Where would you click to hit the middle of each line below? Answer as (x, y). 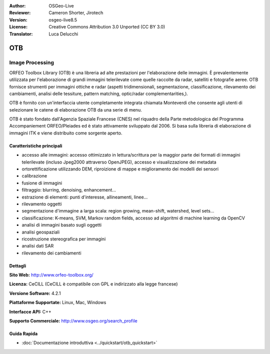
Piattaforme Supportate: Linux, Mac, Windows (58, 302)
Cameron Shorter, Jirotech (76, 13)
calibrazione (34, 176)
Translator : (21, 34)
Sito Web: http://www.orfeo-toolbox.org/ (51, 275)
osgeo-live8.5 (63, 19)
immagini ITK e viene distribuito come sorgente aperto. (66, 133)
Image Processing (32, 62)
